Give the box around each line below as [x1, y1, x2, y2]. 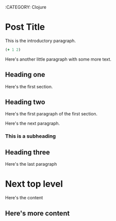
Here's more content [5, 209, 70, 218]
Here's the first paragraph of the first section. [5, 111, 98, 117]
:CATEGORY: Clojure [5, 4, 47, 10]
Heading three [5, 148, 50, 156]
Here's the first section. [5, 83, 53, 89]
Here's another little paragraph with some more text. [5, 56, 112, 62]
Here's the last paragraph [5, 161, 57, 167]
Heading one [5, 71, 45, 79]
